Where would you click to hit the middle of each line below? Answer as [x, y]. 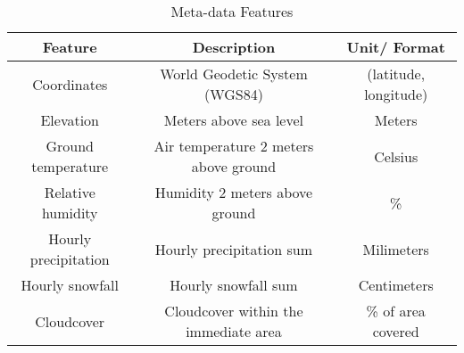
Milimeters [396, 249]
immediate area [234, 331]
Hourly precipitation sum [234, 249]
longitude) [396, 94]
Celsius [396, 156]
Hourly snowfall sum [234, 285]
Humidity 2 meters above [234, 192]
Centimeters [396, 285]
